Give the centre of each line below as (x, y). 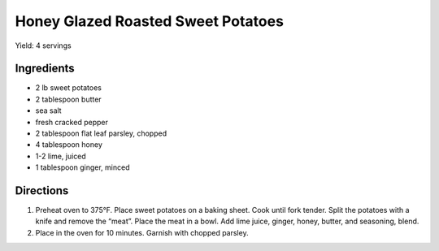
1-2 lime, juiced (61, 156)
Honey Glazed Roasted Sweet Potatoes (150, 21)
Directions (42, 190)
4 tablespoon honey (69, 145)
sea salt (48, 110)
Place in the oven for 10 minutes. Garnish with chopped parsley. (142, 232)
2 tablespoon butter (68, 99)
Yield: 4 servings (43, 45)
